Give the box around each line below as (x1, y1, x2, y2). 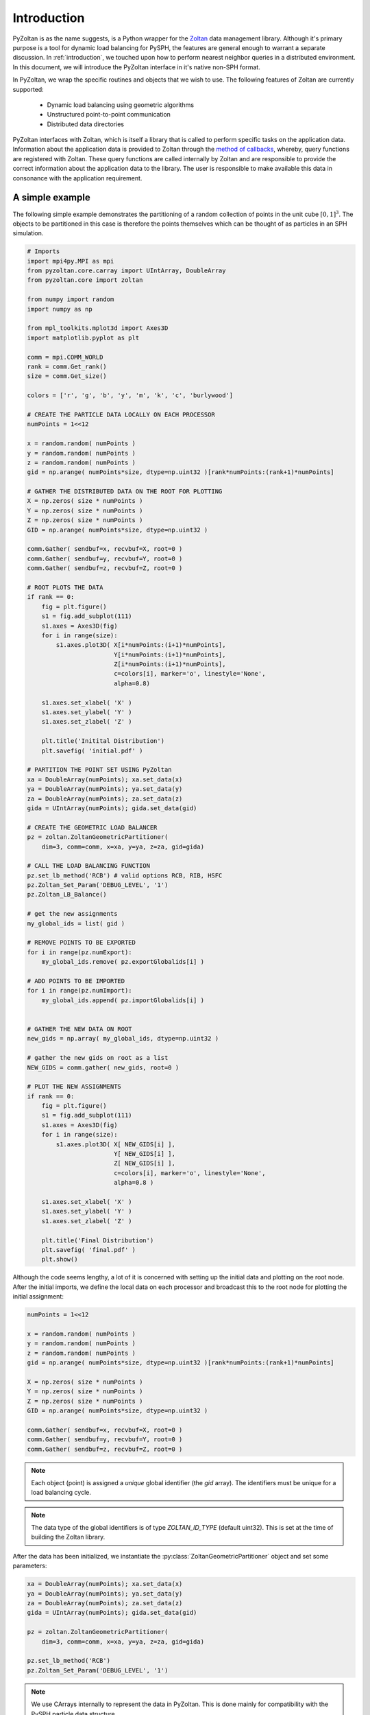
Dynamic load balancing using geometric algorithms (47, 100, 195, 109)
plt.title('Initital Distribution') (41, 737, 164, 745)
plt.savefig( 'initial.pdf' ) (41, 746, 143, 755)
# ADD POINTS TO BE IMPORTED (27, 977, 125, 984)
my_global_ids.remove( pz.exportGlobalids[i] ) (41, 958, 205, 966)
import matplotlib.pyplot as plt (27, 333, 140, 342)
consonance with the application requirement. (12, 174, 143, 182)
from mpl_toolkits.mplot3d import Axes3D (27, 324, 169, 332)
